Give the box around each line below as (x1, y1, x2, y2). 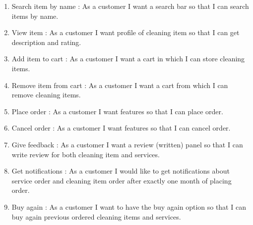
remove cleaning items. (11, 90, 81, 100)
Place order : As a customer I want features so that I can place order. (11, 106, 223, 116)
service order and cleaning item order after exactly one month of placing (11, 175, 232, 185)
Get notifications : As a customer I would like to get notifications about (11, 166, 230, 176)
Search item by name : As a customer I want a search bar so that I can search (11, 1, 249, 11)
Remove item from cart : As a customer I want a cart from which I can (11, 80, 228, 90)
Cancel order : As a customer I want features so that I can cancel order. (11, 123, 231, 133)
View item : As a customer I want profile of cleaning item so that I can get (11, 27, 240, 38)
